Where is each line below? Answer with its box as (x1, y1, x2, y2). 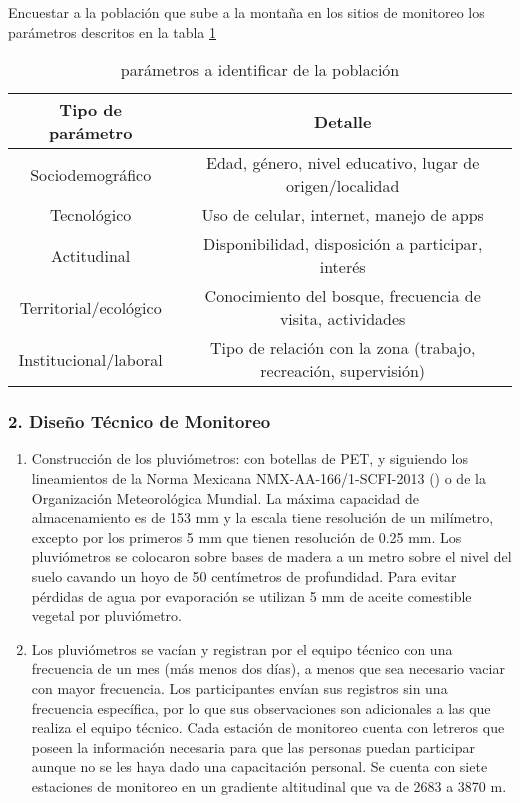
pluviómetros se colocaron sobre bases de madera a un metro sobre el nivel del (31, 546, 512, 567)
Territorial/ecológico (19, 295, 162, 319)
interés (319, 255, 366, 279)
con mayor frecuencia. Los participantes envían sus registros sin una (31, 677, 448, 698)
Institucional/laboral (18, 347, 163, 371)
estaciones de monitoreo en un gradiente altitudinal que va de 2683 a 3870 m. (31, 775, 507, 796)
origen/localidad (285, 174, 400, 198)
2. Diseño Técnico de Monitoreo (8, 409, 271, 434)
